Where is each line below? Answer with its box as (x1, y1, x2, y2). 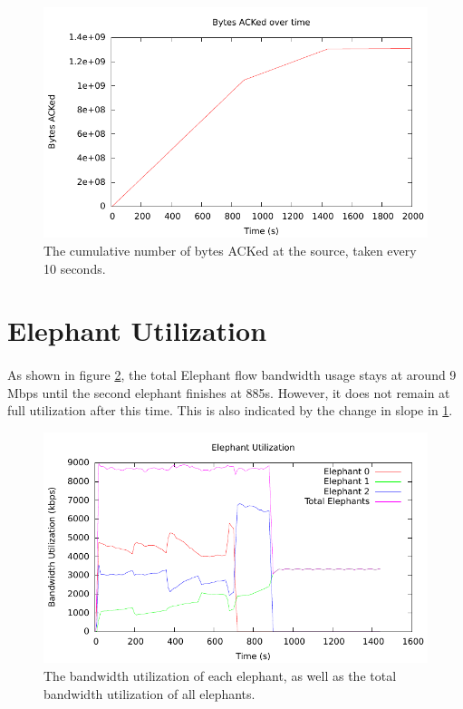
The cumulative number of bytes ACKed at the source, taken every (43, 240, 417, 259)
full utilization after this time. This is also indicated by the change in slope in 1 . (7, 401, 453, 420)
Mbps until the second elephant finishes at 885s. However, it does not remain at (7, 383, 450, 402)
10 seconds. (43, 258, 106, 277)
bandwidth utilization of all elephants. (43, 684, 256, 703)
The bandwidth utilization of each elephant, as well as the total (43, 665, 397, 685)
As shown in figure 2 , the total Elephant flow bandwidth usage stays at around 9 (7, 365, 457, 384)
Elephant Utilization (7, 312, 267, 349)
